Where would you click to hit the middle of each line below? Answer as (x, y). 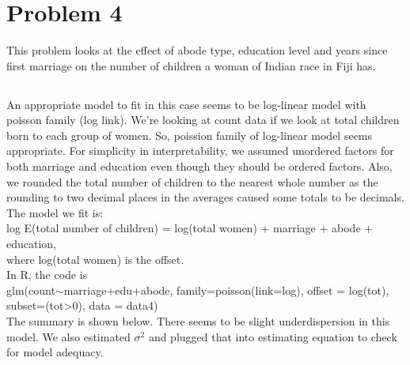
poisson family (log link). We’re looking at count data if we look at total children (203, 120)
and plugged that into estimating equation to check (273, 336)
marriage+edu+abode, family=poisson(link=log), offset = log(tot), (226, 290)
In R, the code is (47, 275)
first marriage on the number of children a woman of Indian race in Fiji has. (191, 65)
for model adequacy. (55, 352)
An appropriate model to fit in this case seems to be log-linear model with (186, 104)
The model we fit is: (55, 212)
